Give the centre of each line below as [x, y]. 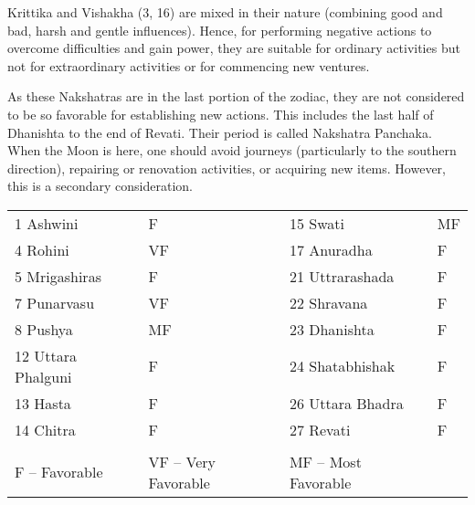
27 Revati [320, 429]
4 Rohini [42, 249]
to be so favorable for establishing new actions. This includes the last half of [221, 114]
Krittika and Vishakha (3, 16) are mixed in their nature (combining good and [225, 12]
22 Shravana [328, 302]
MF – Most [325, 461]
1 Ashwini [47, 223]
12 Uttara [46, 355]
